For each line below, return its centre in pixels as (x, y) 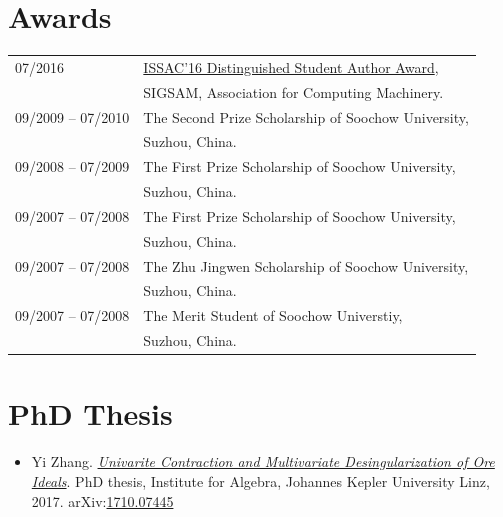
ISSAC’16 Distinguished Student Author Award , (291, 66)
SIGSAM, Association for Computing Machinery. (293, 91)
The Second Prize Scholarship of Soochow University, (306, 116)
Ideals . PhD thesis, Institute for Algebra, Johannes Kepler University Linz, (260, 480)
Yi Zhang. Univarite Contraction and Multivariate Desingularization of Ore (263, 461)
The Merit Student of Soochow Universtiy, (273, 315)
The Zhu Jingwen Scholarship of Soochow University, (306, 265)
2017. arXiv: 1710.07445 (102, 500)
